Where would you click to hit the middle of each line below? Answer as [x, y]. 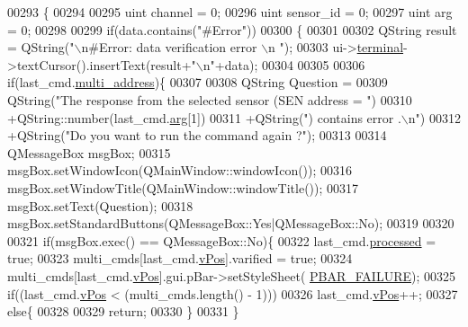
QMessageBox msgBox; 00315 [89, 152]
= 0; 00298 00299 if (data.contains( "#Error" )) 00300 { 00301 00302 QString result [232, 29]
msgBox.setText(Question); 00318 [100, 205]
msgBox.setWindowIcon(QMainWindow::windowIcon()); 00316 [180, 170]
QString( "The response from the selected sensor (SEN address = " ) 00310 [210, 99]
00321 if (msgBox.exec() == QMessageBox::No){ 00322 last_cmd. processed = [222, 240]
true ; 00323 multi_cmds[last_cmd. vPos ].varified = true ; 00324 [180, 258]
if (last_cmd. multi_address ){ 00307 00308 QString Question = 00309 [198, 82]
